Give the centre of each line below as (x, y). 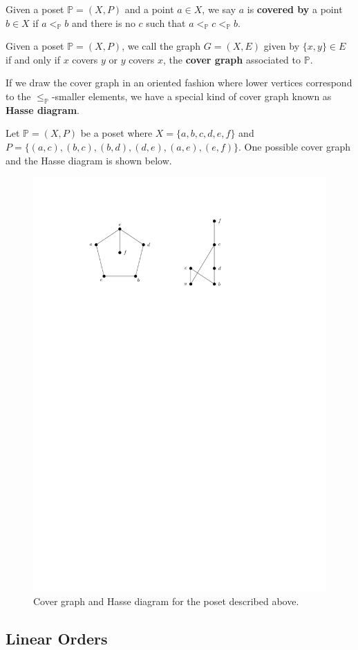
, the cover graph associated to (232, 59)
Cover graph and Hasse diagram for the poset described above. (166, 601)
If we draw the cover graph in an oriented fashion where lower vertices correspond (179, 83)
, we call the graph (161, 46)
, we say (219, 9)
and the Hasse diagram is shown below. (89, 160)
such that (166, 22)
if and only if (33, 59)
